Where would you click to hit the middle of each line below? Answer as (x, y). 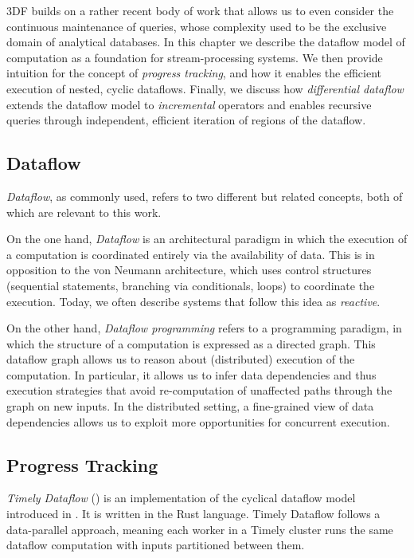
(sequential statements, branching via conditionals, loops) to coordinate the (191, 285)
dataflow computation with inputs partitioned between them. (156, 545)
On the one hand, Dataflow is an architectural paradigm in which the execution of (207, 239)
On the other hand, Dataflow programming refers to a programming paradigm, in (204, 328)
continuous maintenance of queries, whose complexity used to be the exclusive (197, 26)
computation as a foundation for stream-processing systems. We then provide (195, 57)
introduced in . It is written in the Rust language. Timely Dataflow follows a (193, 514)
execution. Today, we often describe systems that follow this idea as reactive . (193, 301)
